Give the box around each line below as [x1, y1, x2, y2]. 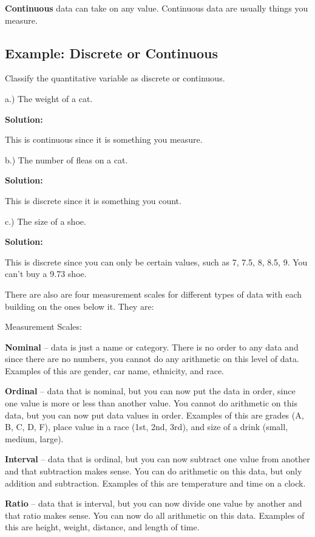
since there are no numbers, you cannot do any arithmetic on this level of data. [5, 352, 299, 365]
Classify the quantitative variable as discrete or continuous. [5, 72, 225, 84]
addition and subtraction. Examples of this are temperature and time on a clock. [5, 476, 306, 489]
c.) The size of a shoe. [5, 214, 86, 227]
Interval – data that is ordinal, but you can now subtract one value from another [5, 453, 310, 465]
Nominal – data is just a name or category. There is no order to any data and [5, 340, 299, 353]
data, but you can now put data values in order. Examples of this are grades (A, [5, 408, 304, 421]
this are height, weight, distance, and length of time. [5, 521, 200, 533]
